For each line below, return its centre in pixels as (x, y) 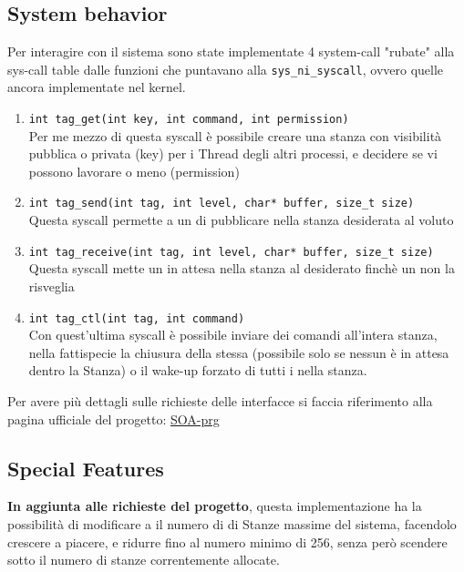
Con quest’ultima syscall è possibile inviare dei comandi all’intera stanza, (233, 335)
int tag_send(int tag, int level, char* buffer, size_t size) (222, 204)
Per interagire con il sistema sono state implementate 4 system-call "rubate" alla (231, 51)
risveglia (52, 286)
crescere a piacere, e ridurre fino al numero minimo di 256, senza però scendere (227, 541)
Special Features (86, 468)
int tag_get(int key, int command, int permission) (189, 120)
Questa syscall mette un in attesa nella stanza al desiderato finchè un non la (242, 268)
